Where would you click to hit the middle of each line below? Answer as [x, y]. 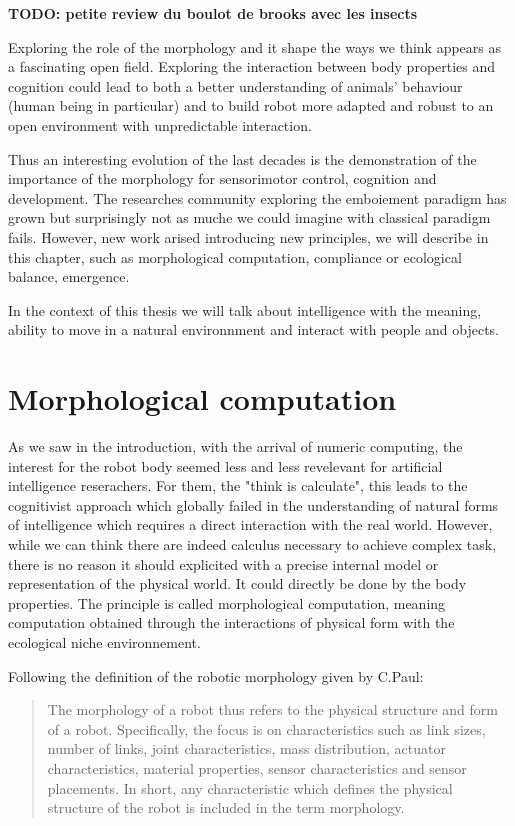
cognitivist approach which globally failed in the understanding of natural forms [253, 504]
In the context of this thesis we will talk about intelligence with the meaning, [245, 309]
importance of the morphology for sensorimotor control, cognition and [222, 178]
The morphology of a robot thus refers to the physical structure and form [272, 709]
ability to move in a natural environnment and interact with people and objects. [254, 329]
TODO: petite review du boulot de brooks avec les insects [213, 13]
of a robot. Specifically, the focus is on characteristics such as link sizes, [266, 728]
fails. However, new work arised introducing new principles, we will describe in [248, 236]
